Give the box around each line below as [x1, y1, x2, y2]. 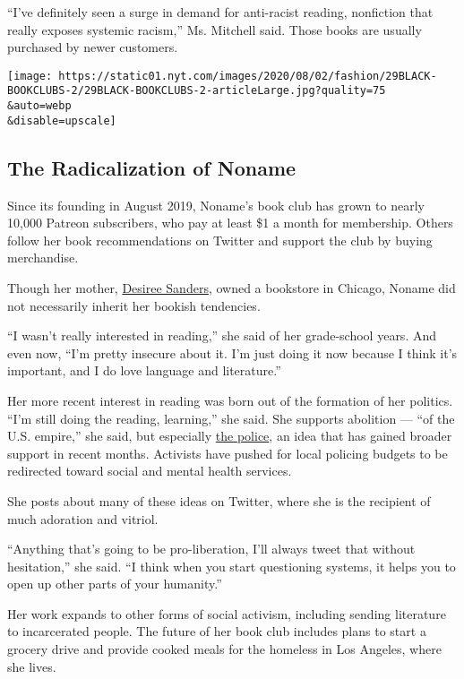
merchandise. [7, 248, 79, 267]
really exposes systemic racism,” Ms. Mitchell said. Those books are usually [7, 20, 422, 39]
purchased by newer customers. [7, 38, 178, 56]
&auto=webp [7, 99, 72, 113]
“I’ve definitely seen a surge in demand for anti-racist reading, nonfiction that [7, 3, 434, 21]
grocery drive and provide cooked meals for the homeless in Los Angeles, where [7, 640, 442, 658]
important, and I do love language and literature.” [7, 361, 281, 380]
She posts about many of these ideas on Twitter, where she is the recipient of [7, 491, 431, 510]
